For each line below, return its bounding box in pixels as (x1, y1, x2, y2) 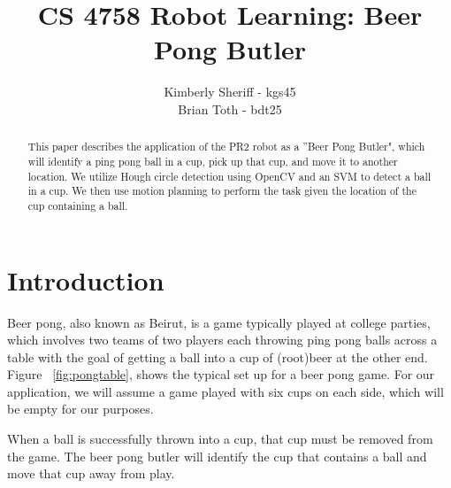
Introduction (7, 261, 164, 298)
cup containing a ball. (27, 198, 128, 213)
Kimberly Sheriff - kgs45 (164, 82, 296, 101)
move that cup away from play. (7, 464, 175, 483)
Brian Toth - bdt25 (178, 99, 282, 118)
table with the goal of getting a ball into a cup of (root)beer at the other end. (7, 347, 428, 366)
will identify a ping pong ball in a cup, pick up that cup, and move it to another (27, 153, 398, 168)
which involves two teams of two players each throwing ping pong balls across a (7, 330, 438, 349)
